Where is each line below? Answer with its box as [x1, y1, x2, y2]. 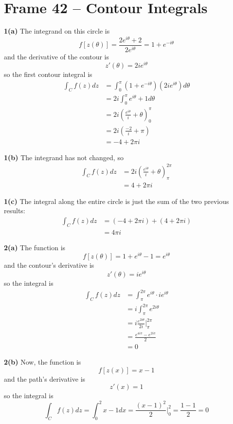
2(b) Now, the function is [4, 356, 81, 367]
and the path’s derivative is [4, 373, 86, 384]
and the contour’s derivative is [4, 260, 94, 270]
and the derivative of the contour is [4, 51, 109, 61]
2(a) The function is [4, 242, 66, 252]
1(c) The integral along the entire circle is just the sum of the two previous [4, 196, 229, 206]
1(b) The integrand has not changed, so [4, 152, 124, 162]
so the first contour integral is [4, 69, 92, 79]
